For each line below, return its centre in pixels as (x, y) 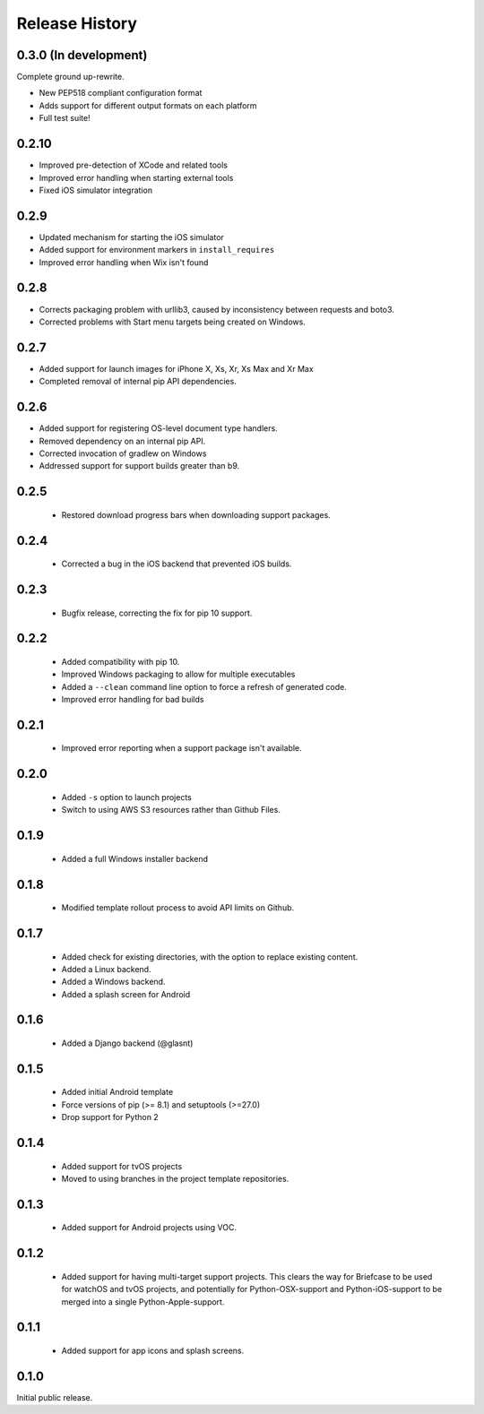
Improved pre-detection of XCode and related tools (134, 165)
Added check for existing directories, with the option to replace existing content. (210, 957)
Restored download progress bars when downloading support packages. (196, 514)
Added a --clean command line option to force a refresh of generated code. (204, 686)
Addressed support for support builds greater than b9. (139, 466)
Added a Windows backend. (113, 982)
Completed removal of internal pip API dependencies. (138, 382)
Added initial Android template (117, 1092)
